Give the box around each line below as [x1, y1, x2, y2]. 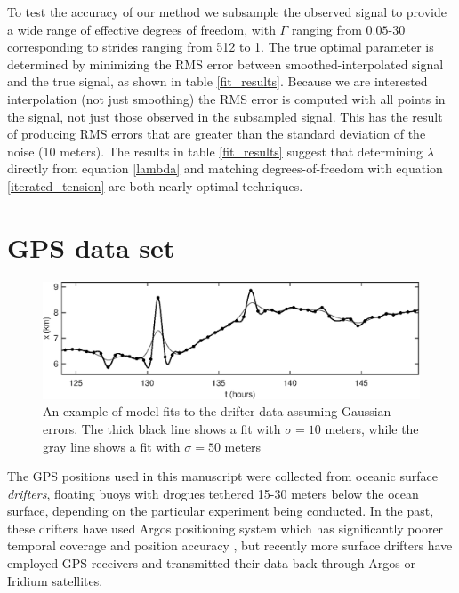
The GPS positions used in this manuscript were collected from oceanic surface [7, 467, 438, 485]
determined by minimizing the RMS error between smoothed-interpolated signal [7, 54, 444, 73]
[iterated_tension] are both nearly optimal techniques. [7, 176, 303, 195]
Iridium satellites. [7, 571, 103, 589]
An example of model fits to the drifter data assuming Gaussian [43, 402, 391, 421]
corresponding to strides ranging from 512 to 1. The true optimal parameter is [7, 37, 434, 56]
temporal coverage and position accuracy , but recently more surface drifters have [7, 536, 453, 555]
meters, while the [325, 419, 419, 437]
